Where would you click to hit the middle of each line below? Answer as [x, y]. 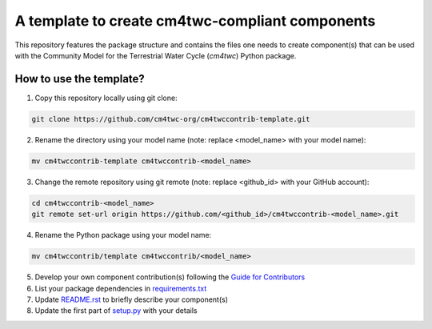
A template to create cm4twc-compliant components [195, 21]
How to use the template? [80, 79]
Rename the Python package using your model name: [123, 235]
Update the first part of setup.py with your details [116, 311]
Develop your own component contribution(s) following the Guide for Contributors [170, 277]
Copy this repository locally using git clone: [106, 98]
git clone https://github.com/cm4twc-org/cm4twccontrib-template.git [171, 119]
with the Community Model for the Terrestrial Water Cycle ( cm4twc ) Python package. [156, 55]
